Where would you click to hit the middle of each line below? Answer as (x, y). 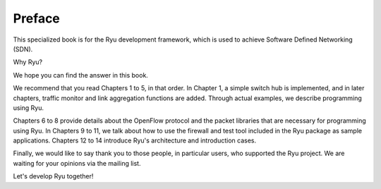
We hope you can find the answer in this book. (80, 75)
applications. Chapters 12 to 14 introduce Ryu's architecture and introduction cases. (135, 140)
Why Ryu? (28, 62)
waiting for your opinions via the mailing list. (77, 163)
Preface (36, 18)
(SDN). (23, 49)
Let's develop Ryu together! (53, 176)
